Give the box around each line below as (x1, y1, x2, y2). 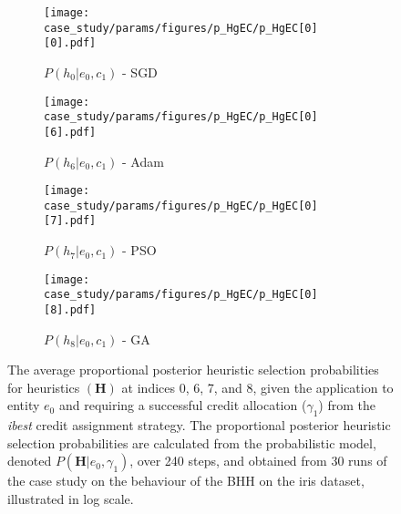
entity (7, 396, 40, 415)
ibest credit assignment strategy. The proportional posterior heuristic (7, 416, 391, 435)
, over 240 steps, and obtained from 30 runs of (129, 451, 387, 470)
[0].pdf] (44, 36, 97, 50)
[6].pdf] (44, 125, 97, 139)
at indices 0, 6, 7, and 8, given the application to (121, 377, 394, 396)
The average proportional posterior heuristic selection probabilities (7, 360, 379, 379)
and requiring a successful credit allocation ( (58, 396, 307, 415)
